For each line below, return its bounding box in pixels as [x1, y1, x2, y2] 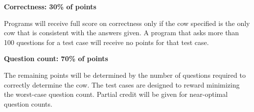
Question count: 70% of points [4, 53, 108, 64]
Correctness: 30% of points [4, 1, 96, 11]
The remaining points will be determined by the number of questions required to [4, 69, 246, 80]
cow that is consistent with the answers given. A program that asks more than [4, 27, 239, 38]
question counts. [4, 98, 52, 109]
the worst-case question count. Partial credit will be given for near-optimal [4, 89, 228, 99]
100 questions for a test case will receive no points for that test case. [4, 37, 209, 47]
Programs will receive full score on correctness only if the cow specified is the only [4, 18, 250, 28]
